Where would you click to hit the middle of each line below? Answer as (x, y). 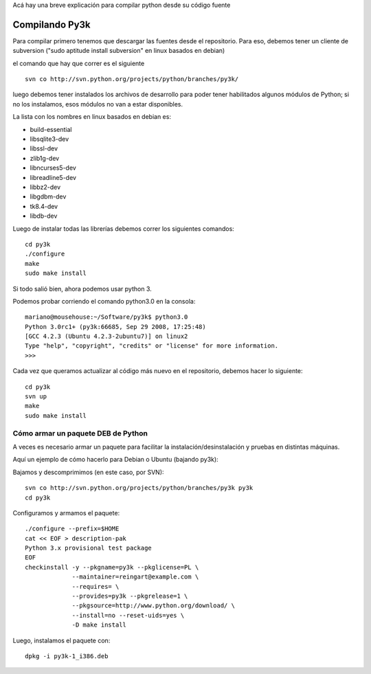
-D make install (99, 625)
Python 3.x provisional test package (89, 548)
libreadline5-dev (53, 177)
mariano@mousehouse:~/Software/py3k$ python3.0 (106, 317)
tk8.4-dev (44, 206)
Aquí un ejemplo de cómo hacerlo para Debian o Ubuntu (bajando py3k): (116, 460)
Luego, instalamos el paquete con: (61, 640)
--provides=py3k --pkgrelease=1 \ (130, 596)
